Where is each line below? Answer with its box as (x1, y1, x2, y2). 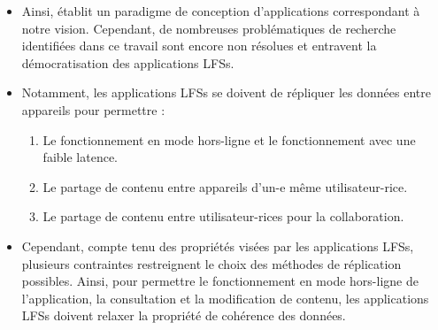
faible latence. (42, 148, 118, 166)
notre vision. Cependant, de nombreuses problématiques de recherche (21, 19, 396, 37)
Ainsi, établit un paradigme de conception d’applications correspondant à (21, 2, 420, 19)
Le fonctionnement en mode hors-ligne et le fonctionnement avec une (42, 130, 416, 149)
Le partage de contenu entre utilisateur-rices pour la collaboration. (42, 207, 404, 226)
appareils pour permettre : (21, 100, 165, 119)
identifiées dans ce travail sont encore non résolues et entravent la (21, 36, 377, 55)
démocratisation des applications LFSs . (21, 53, 234, 72)
